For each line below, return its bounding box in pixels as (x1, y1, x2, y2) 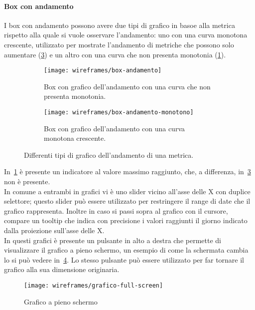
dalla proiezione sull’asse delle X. (4, 225, 105, 236)
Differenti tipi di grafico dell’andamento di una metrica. (24, 149, 194, 160)
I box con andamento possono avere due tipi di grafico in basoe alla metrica (4, 19, 235, 30)
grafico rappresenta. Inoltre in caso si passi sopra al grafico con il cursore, (4, 205, 228, 216)
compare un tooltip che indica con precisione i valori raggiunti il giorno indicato (4, 215, 248, 226)
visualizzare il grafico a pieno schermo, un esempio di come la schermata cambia (4, 245, 249, 255)
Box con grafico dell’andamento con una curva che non (44, 81, 211, 91)
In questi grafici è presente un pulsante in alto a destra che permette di (4, 235, 221, 245)
